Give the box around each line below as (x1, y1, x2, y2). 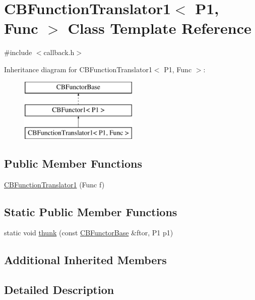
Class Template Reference (68, 18, 251, 38)
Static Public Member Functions (4, 204, 177, 219)
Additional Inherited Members (4, 252, 167, 268)
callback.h (43, 47, 75, 58)
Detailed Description (4, 282, 114, 297)
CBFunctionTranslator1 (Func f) (4, 179, 105, 189)
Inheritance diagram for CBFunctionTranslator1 (4, 64, 152, 74)
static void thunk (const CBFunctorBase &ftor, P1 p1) (4, 227, 173, 238)
